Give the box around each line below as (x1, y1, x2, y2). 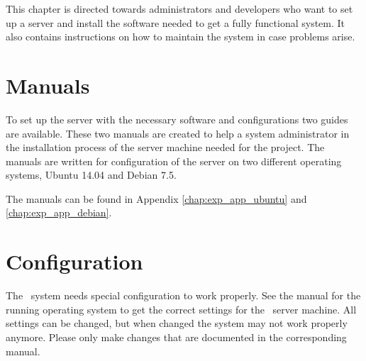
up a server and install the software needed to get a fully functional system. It (6, 15, 345, 30)
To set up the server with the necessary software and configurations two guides (6, 111, 348, 126)
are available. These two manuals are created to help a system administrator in (6, 126, 350, 140)
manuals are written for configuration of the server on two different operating (6, 153, 342, 168)
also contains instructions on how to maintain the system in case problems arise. (6, 29, 355, 44)
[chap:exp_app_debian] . (6, 205, 112, 220)
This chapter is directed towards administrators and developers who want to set (6, 1, 353, 16)
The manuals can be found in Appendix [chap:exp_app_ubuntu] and (6, 191, 307, 206)
